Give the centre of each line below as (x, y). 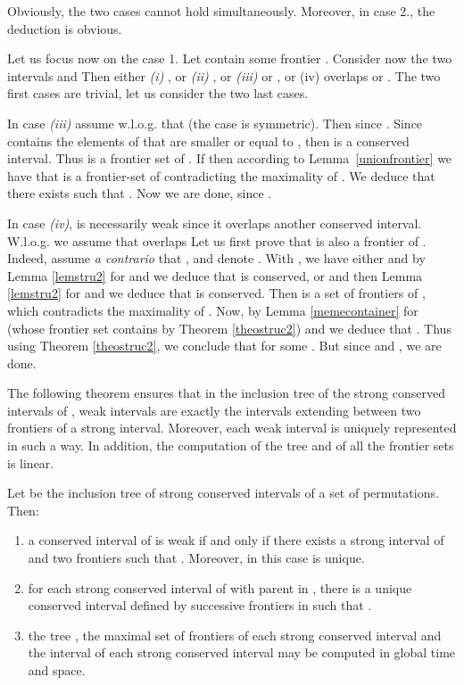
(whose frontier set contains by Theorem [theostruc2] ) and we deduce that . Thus (229, 328)
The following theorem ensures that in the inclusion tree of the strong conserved (226, 393)
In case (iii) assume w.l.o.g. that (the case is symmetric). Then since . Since (215, 123)
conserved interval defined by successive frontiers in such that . (200, 605)
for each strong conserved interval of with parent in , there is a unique (220, 587)
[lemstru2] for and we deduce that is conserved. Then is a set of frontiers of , (216, 293)
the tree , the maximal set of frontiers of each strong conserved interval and (235, 635)
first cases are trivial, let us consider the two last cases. (158, 93)
